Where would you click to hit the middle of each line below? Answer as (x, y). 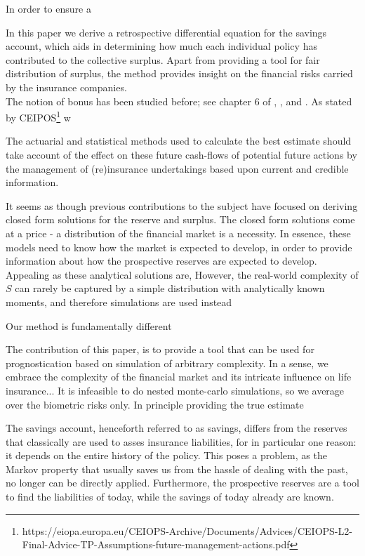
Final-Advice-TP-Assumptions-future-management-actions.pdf (156, 544)
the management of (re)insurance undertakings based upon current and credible (177, 168)
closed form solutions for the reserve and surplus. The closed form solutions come (180, 219)
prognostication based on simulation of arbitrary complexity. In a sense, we (167, 363)
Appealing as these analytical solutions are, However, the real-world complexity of (182, 274)
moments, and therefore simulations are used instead (119, 302)
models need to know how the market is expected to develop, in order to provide (179, 247)
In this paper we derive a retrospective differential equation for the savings (166, 32)
